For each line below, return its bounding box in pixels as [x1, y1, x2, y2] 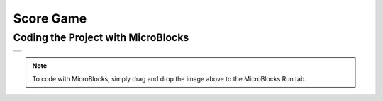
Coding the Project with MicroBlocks [13, 31, 189, 44]
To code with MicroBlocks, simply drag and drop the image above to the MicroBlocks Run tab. [32, 74, 306, 83]
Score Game [13, 11, 87, 26]
